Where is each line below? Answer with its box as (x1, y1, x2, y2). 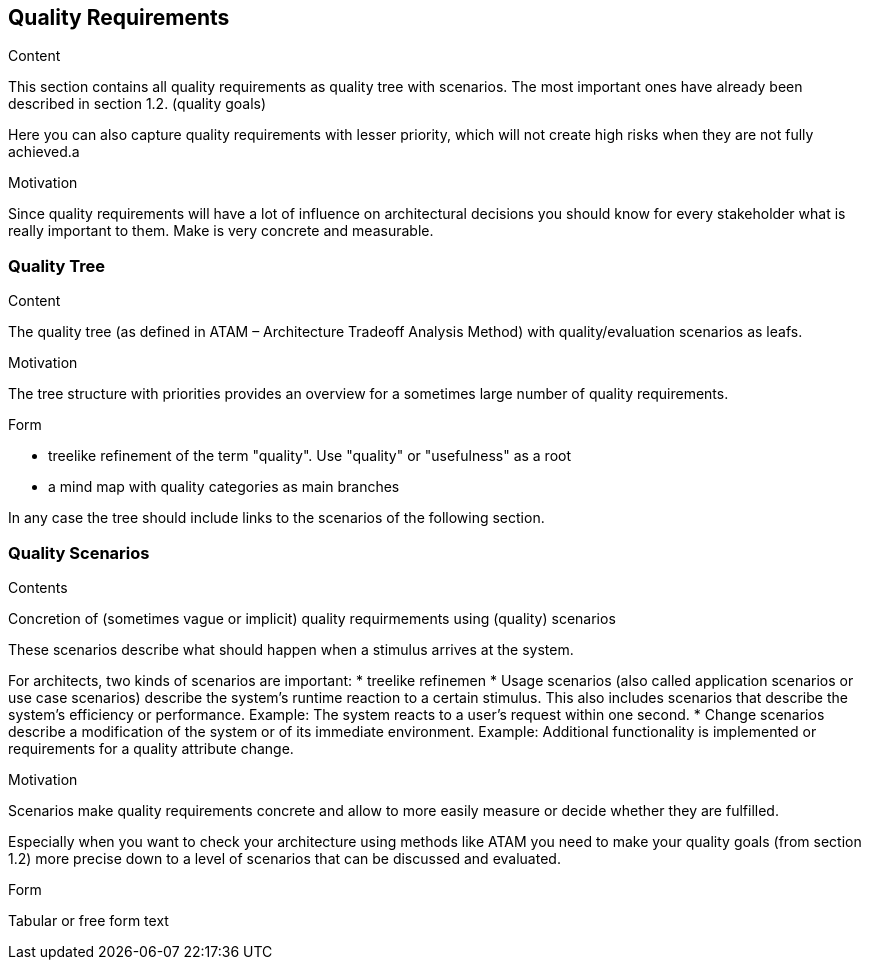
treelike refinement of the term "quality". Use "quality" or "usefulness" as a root (48, 447, 572, 465)
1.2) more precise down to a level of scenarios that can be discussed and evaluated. (8, 849, 561, 867)
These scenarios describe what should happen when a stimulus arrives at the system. (8, 640, 574, 658)
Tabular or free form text (8, 911, 169, 929)
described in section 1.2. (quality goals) (8, 95, 267, 113)
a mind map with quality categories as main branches (48, 478, 400, 496)
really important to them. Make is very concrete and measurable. (8, 222, 434, 240)
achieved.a (8, 143, 80, 161)
